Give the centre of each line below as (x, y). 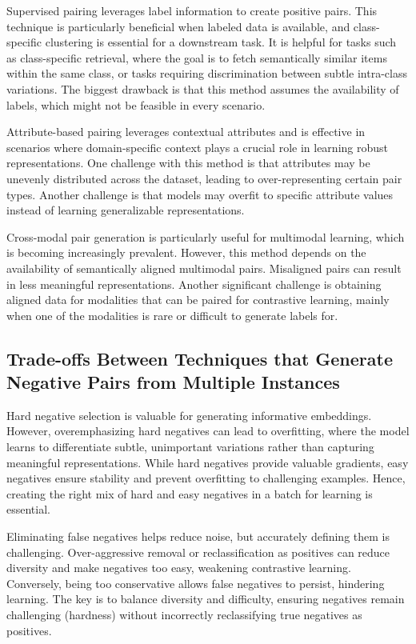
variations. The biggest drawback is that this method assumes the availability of (203, 88)
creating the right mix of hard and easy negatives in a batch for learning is (190, 493)
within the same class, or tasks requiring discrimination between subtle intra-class (207, 73)
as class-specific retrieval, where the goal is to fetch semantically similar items (197, 57)
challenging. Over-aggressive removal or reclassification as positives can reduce (198, 552)
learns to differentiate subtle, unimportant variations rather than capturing (190, 447)
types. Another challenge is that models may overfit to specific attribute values (200, 194)
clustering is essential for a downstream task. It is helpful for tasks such (221, 42)
